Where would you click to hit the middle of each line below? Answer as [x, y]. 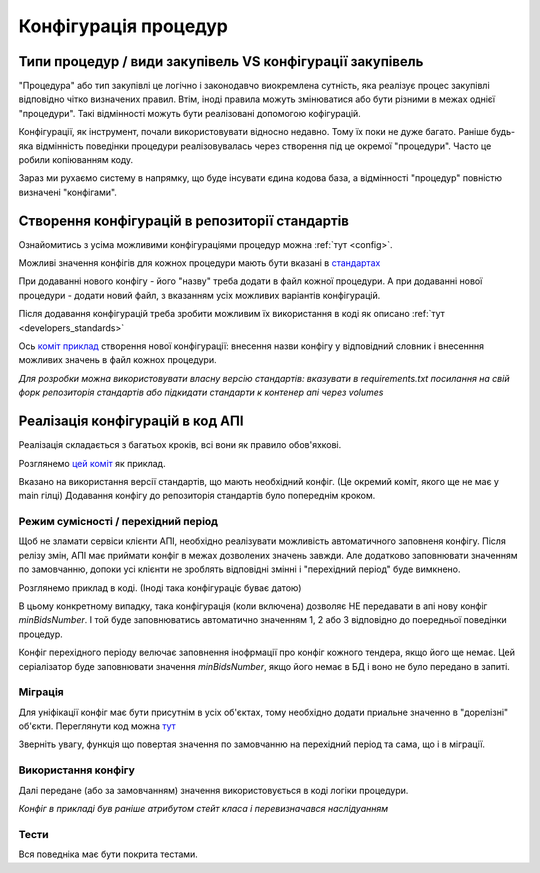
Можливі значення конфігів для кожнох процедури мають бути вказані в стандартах [199, 263]
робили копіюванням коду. [76, 160]
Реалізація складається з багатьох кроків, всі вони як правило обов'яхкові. [180, 445]
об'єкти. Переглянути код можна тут [97, 726]
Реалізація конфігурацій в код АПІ [131, 421]
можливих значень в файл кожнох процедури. [117, 360]
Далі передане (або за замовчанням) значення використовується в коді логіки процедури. [213, 790]
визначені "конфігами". [67, 192]
